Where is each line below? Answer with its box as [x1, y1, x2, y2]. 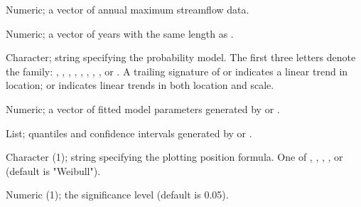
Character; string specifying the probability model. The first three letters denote [6, 50, 356, 65]
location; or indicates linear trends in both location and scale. [6, 78, 274, 92]
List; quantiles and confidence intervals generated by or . [6, 125, 252, 140]
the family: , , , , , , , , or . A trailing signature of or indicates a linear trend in [6, 63, 348, 78]
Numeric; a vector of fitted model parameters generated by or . [6, 101, 280, 116]
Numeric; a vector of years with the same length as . [6, 26, 234, 41]
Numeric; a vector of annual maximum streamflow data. [6, 2, 249, 16]
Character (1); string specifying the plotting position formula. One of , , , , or [6, 149, 343, 164]
